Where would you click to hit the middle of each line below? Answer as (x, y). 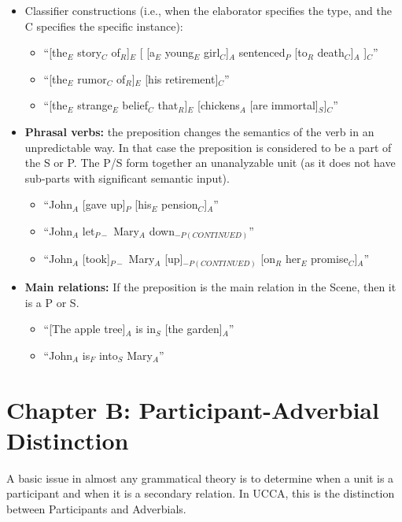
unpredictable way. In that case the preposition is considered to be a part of (208, 147)
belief (135, 105)
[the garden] (194, 329)
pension (180, 204)
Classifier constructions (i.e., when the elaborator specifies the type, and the (208, 10)
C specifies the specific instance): (104, 26)
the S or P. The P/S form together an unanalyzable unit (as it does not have (210, 163)
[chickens (218, 105)
